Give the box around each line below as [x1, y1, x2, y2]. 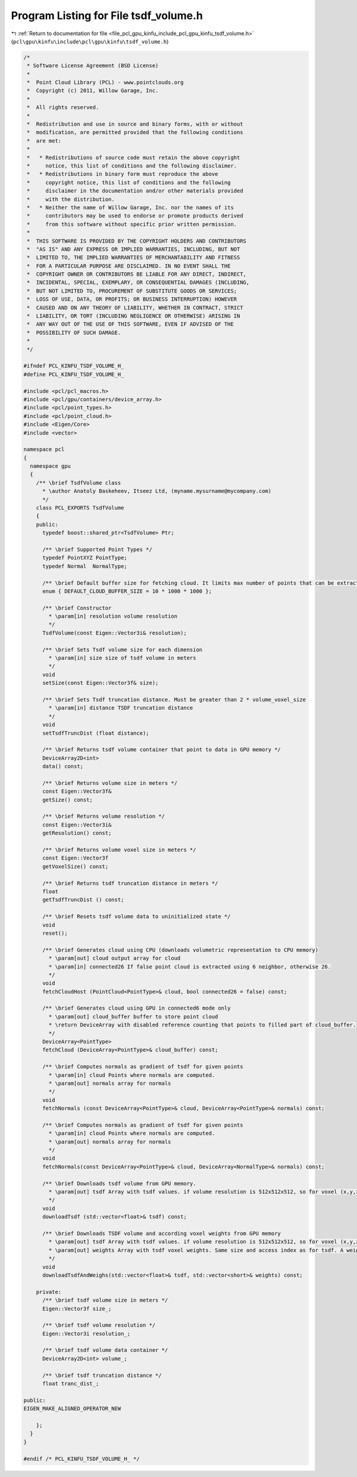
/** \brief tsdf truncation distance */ [42, 1371, 162, 1379]
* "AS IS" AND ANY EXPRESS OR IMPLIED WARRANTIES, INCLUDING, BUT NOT [27, 246, 240, 253]
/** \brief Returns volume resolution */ [42, 813, 165, 820]
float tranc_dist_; [42, 1380, 99, 1387]
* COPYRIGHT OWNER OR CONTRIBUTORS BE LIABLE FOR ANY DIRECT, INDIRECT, [27, 271, 247, 278]
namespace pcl [23, 446, 65, 453]
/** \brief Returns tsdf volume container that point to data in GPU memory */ [42, 746, 281, 753]
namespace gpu [30, 463, 71, 470]
